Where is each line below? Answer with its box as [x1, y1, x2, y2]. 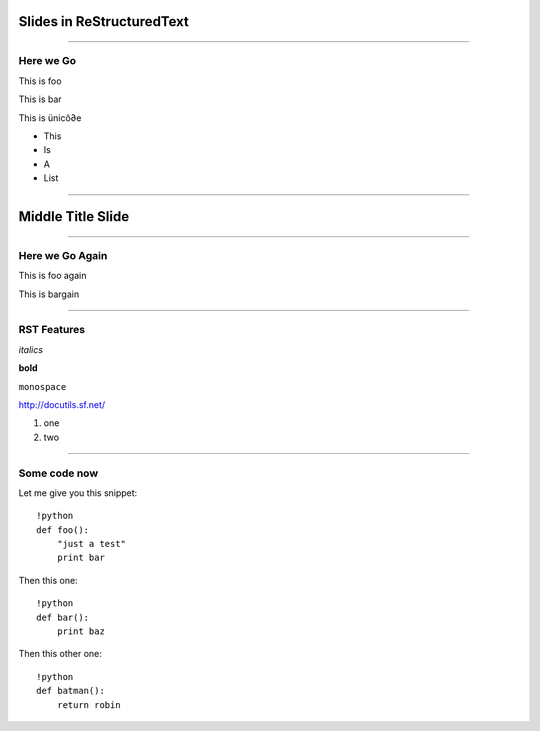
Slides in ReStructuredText [18, 13, 190, 30]
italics [18, 343, 44, 355]
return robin [56, 699, 121, 710]
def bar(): [36, 611, 90, 623]
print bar [56, 552, 105, 564]
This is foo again [18, 270, 87, 282]
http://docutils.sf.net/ [18, 398, 106, 410]
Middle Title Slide [18, 208, 130, 225]
